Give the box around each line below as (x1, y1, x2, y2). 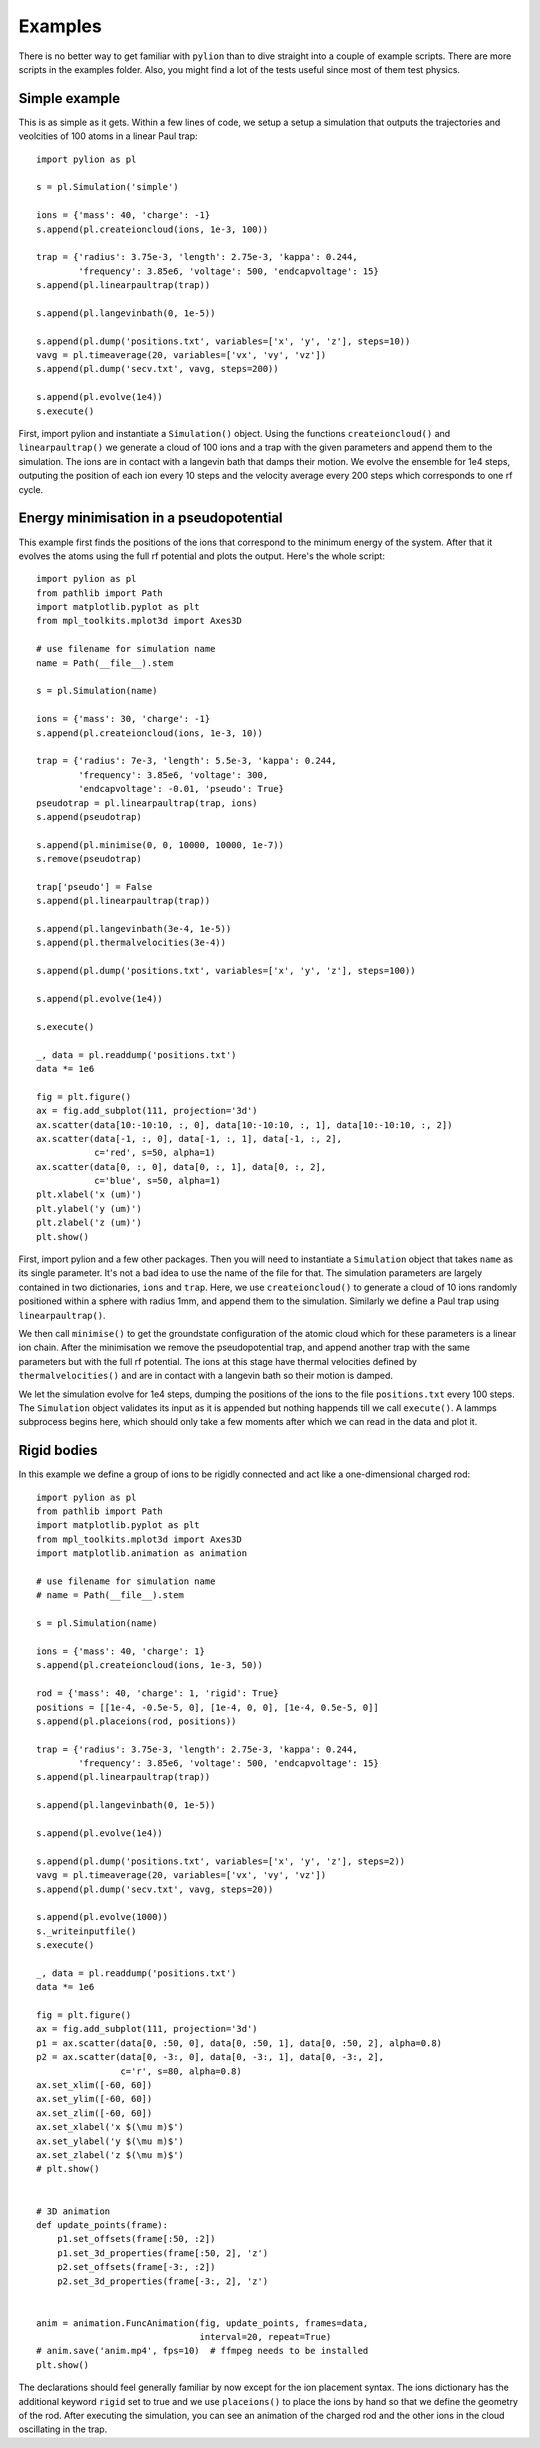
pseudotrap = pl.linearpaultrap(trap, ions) (36, 797, 259, 809)
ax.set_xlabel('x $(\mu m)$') (36, 2121, 185, 2133)
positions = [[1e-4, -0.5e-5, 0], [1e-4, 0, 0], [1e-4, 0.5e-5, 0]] (36, 1701, 379, 1713)
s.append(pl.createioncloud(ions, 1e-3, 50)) (36, 1660, 264, 1671)
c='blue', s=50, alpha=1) (93, 1175, 222, 1187)
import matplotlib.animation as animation (36, 1548, 248, 1559)
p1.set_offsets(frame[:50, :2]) (56, 2233, 216, 2245)
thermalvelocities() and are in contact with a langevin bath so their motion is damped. (18, 1370, 394, 1382)
